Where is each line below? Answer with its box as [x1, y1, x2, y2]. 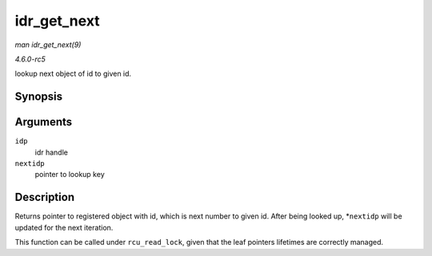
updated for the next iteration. [14, 223, 114, 232]
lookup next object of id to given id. [14, 69, 132, 79]
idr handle [34, 148, 68, 157]
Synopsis [14, 90, 63, 104]
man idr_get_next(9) [14, 40, 82, 49]
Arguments [14, 116, 73, 129]
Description [14, 191, 75, 204]
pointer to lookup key [34, 170, 105, 179]
